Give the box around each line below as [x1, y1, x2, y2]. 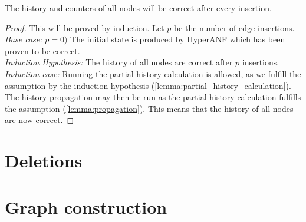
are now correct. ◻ [5, 114, 74, 126]
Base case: [5, 33, 42, 45]
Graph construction [5, 194, 167, 218]
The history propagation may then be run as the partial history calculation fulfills [5, 91, 301, 103]
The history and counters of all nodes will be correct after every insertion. [5, 2, 272, 14]
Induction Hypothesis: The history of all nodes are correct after [5, 56, 233, 68]
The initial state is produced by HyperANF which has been [70, 33, 285, 45]
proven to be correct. [5, 44, 80, 57]
